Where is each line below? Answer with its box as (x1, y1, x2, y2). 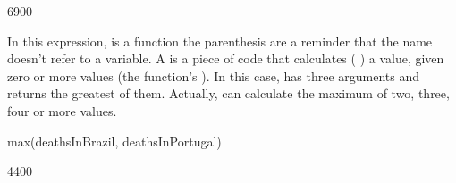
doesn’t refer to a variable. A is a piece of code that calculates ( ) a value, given (7, 49, 444, 68)
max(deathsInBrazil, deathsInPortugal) (7, 131, 222, 150)
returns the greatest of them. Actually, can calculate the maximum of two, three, (7, 84, 450, 103)
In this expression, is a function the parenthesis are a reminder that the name (7, 31, 433, 50)
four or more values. (7, 101, 117, 120)
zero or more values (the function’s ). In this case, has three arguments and (7, 66, 420, 85)
